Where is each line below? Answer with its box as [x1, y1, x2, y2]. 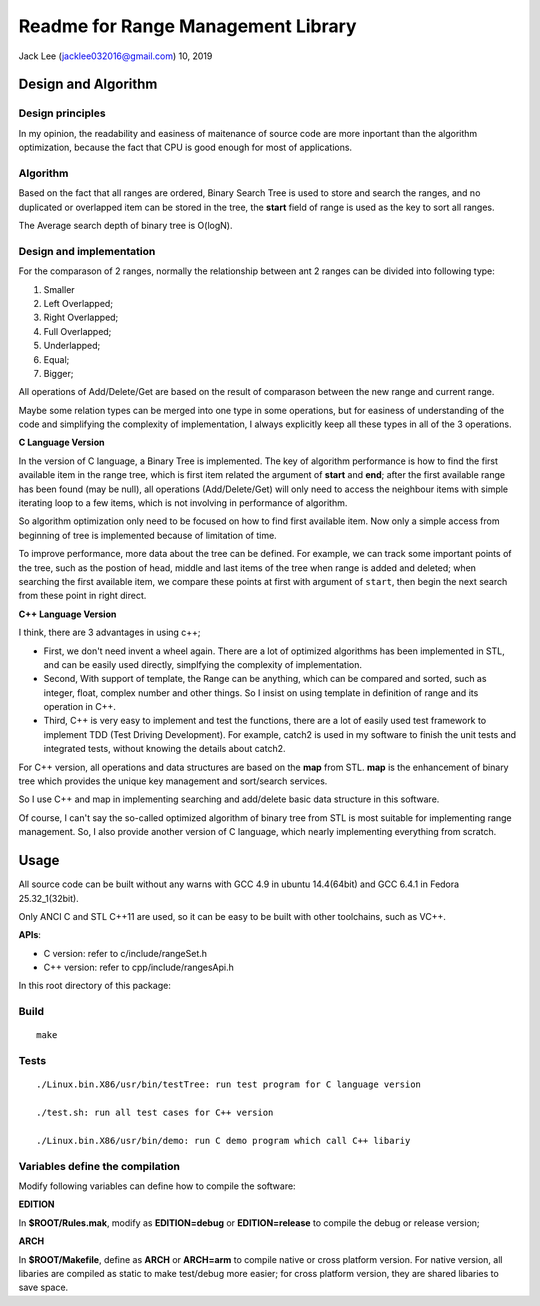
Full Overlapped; [43, 325, 112, 337]
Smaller [43, 283, 75, 295]
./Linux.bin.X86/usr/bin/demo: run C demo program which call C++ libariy [36, 1135, 411, 1146]
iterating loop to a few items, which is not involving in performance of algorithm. [18, 497, 348, 509]
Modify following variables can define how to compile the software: [18, 1180, 296, 1192]
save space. [18, 1281, 69, 1294]
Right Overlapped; [43, 311, 119, 324]
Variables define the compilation [18, 1159, 180, 1173]
